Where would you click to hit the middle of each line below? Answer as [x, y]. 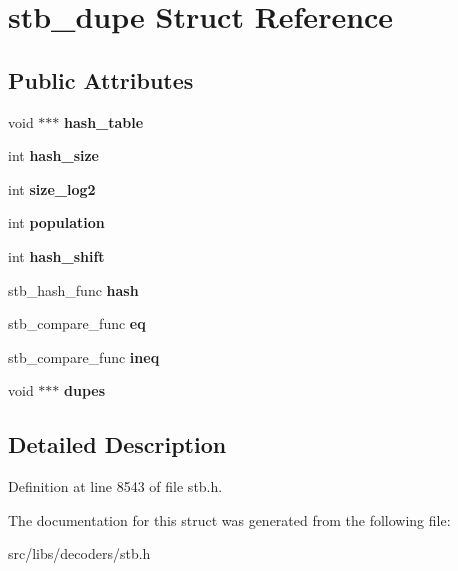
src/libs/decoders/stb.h [79, 553]
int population [56, 222]
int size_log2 [52, 188]
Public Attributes [101, 79]
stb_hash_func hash [73, 289]
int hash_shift [56, 255]
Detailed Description [117, 444]
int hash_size [53, 155]
